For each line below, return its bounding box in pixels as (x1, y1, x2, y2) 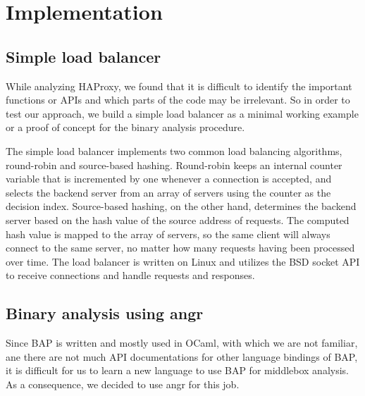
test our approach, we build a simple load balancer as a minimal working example (6, 106, 359, 120)
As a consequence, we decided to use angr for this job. (6, 376, 240, 391)
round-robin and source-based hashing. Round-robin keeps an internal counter (6, 157, 342, 172)
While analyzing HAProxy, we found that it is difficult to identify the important (6, 78, 352, 93)
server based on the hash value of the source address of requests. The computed (6, 212, 349, 227)
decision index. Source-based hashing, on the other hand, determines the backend (6, 199, 357, 214)
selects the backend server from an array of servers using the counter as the (6, 185, 331, 199)
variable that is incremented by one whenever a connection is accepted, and (6, 171, 332, 186)
